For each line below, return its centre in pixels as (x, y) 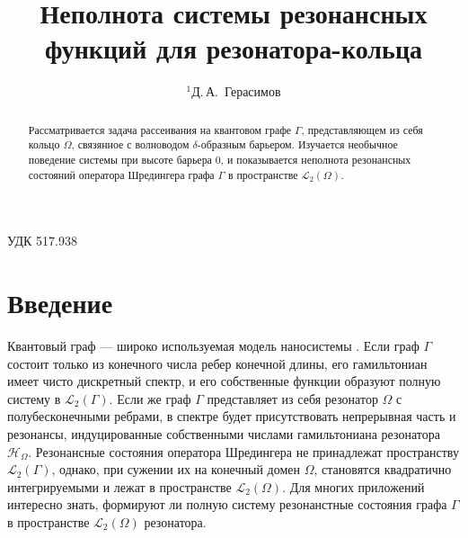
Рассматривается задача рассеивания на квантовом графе (160, 129)
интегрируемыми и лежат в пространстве (119, 486)
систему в (34, 398)
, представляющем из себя (362, 129)
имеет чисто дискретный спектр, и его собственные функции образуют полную (224, 381)
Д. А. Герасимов (236, 91)
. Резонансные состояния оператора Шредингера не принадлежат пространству (243, 451)
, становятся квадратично (383, 469)
